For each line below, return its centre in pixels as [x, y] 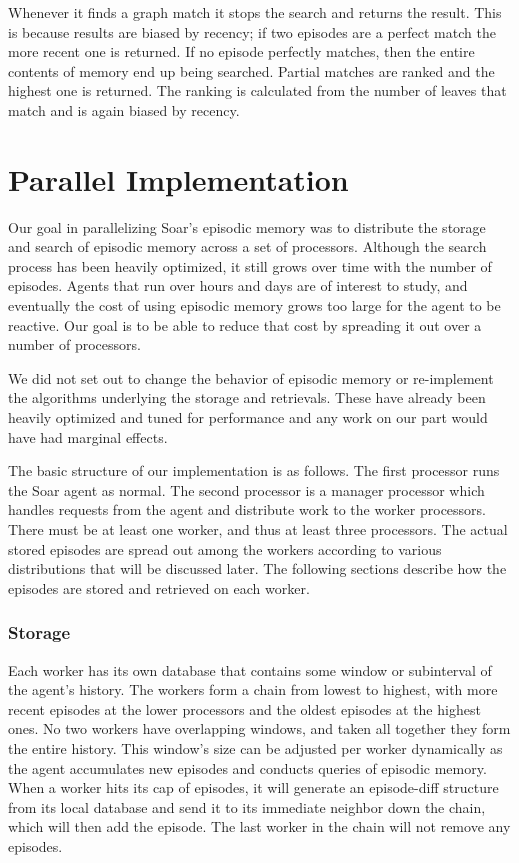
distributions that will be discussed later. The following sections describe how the [257, 568]
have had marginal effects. [88, 436]
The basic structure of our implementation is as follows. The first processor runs [254, 470]
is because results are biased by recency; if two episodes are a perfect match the [252, 31]
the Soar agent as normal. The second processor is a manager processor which [246, 489]
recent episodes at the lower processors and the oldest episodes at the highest [244, 708]
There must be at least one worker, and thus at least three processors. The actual [258, 529]
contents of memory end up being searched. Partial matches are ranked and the [251, 70]
